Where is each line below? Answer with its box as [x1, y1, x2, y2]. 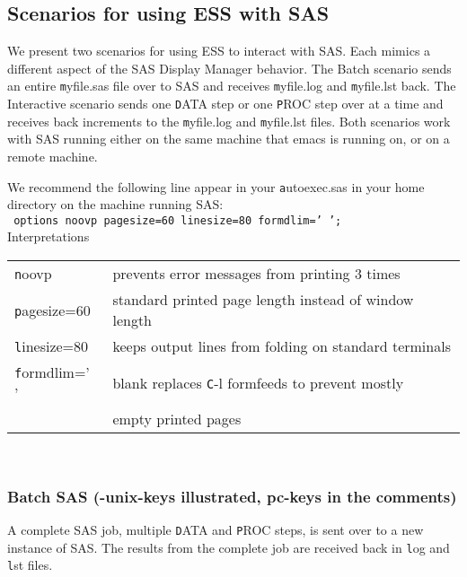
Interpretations [7, 227, 90, 246]
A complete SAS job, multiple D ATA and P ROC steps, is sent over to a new [7, 520, 424, 538]
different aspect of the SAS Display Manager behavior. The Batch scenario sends [7, 58, 452, 77]
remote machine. [7, 146, 98, 165]
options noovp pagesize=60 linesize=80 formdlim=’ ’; [13, 214, 342, 227]
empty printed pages [112, 408, 242, 430]
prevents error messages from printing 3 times [112, 263, 401, 284]
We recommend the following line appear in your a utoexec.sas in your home [7, 177, 425, 196]
